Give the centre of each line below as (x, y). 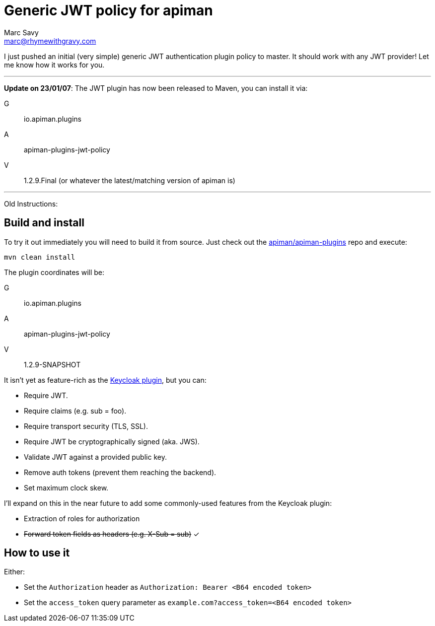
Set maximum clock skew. (66, 487)
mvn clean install (40, 257)
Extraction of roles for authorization (82, 518)
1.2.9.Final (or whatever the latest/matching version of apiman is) (130, 180)
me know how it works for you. (54, 65)
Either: (15, 572)
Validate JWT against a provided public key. (95, 457)
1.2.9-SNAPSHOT (52, 364)
